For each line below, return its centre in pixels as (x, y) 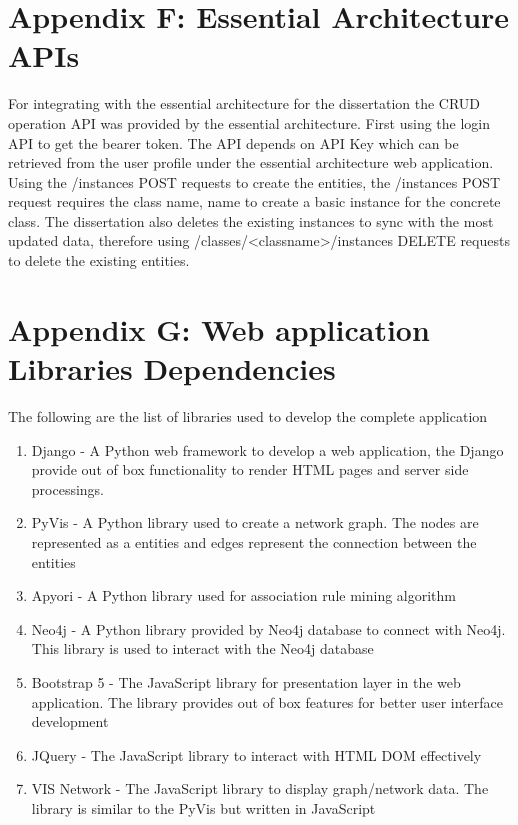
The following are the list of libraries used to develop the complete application (248, 415)
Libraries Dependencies (172, 368)
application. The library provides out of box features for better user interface (267, 701)
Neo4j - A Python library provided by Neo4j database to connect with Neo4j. (268, 628)
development (70, 721)
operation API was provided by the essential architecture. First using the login (249, 122)
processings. (68, 488)
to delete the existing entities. (99, 260)
